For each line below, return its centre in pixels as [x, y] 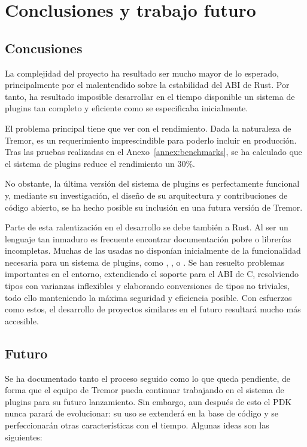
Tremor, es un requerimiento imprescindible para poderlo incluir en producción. [151, 140]
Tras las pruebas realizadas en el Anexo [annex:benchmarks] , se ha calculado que [153, 152]
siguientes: [24, 437]
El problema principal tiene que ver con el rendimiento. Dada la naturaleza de [148, 128]
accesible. [22, 320]
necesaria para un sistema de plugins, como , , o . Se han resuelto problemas [145, 262]
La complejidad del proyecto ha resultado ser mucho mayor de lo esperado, [142, 73]
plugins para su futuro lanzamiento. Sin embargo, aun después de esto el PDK [148, 401]
